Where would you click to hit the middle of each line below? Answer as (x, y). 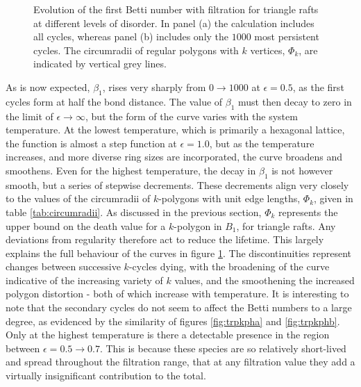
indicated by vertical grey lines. (100, 64)
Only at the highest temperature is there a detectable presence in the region (168, 335)
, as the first (318, 87)
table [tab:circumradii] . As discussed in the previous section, (134, 212)
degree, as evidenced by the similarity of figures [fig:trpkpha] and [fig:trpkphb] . (173, 321)
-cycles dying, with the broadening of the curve (229, 266)
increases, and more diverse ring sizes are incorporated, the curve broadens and (174, 157)
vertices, (268, 50)
